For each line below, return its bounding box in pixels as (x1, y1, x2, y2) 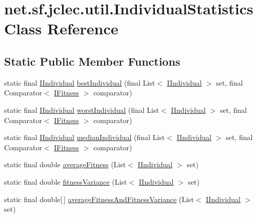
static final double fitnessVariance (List (4, 176, 127, 187)
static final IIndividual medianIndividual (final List (4, 132, 165, 143)
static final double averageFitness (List (4, 159, 126, 170)
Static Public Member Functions (4, 53, 181, 69)
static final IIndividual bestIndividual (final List (4, 77, 155, 88)
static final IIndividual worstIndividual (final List (4, 104, 159, 115)
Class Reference (4, 18, 118, 39)
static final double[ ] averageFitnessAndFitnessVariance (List (4, 193, 194, 204)
